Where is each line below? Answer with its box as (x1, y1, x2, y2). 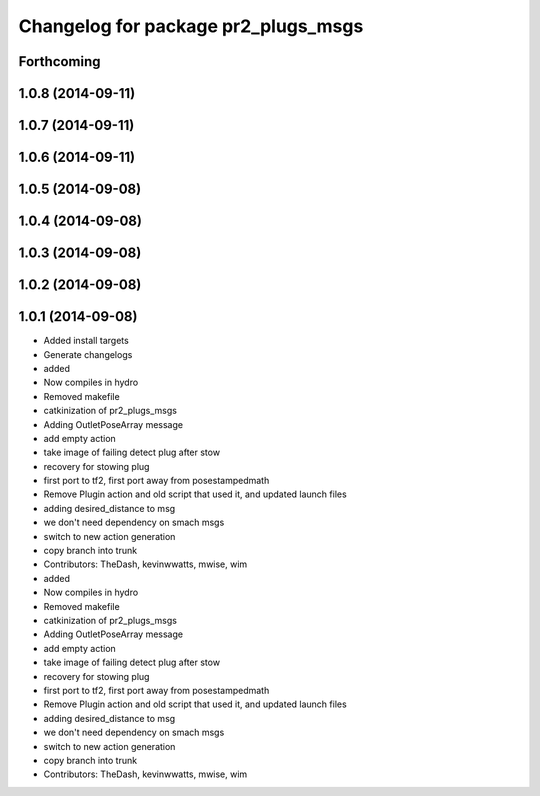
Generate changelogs (43, 348, 133, 360)
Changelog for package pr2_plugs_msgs (18, 15, 364, 37)
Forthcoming (18, 53, 101, 70)
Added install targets (43, 335, 129, 347)
